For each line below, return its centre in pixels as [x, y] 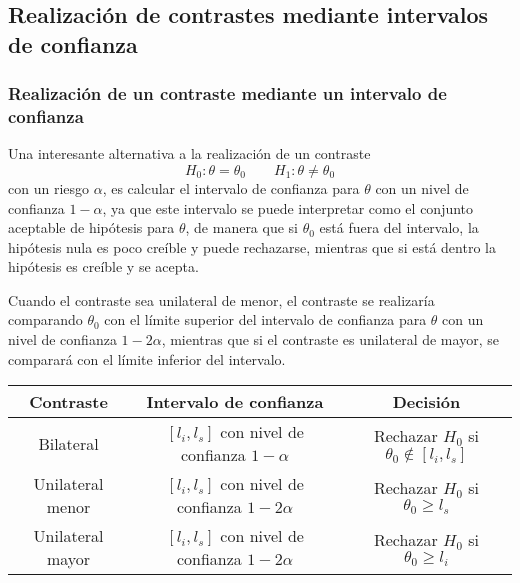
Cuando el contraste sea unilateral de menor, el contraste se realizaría [221, 299]
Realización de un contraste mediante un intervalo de [227, 93]
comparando [45, 319]
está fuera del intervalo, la [399, 227]
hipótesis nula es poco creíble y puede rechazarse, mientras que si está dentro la [252, 246]
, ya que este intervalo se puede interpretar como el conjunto [288, 207]
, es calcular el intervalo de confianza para [231, 187]
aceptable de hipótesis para [91, 227]
